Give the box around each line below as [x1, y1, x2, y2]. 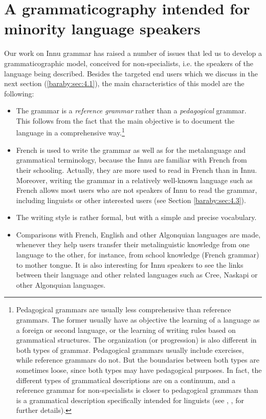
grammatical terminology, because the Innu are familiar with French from [16, 154, 247, 165]
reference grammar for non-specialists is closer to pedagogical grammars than [16, 385, 258, 395]
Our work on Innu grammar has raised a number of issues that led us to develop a [4, 48, 262, 58]
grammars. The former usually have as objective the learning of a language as [16, 314, 260, 325]
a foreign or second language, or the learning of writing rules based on [16, 324, 236, 335]
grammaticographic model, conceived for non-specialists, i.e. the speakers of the [4, 57, 254, 68]
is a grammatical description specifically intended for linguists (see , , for [16, 394, 244, 405]
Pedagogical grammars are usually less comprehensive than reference [16, 304, 231, 315]
